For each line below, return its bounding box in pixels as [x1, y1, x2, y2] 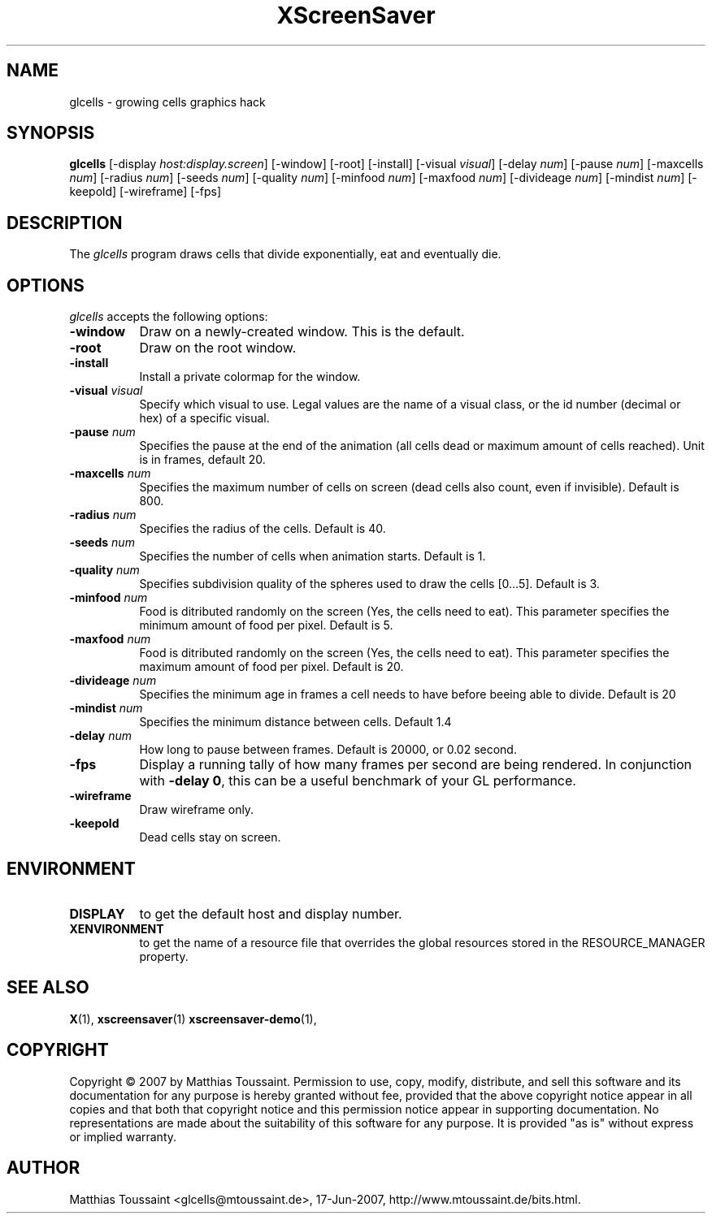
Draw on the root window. [139, 340, 297, 357]
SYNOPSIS [7, 123, 95, 144]
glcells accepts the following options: [69, 309, 268, 324]
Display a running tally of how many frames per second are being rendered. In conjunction [139, 756, 692, 773]
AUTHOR [7, 1157, 80, 1179]
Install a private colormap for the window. [139, 370, 361, 384]
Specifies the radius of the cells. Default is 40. [139, 521, 386, 536]
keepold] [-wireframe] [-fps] [69, 184, 222, 199]
